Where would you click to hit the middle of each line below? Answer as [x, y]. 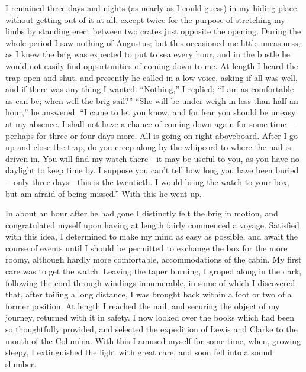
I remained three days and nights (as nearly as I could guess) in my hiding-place [151, 8]
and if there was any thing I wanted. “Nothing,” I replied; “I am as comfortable [150, 89]
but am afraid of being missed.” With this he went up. [104, 193]
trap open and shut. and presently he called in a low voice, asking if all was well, [152, 77]
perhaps [20, 135]
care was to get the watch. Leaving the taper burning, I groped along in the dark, [154, 271]
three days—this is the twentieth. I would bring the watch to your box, [160, 181]
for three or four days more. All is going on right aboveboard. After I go [167, 135]
